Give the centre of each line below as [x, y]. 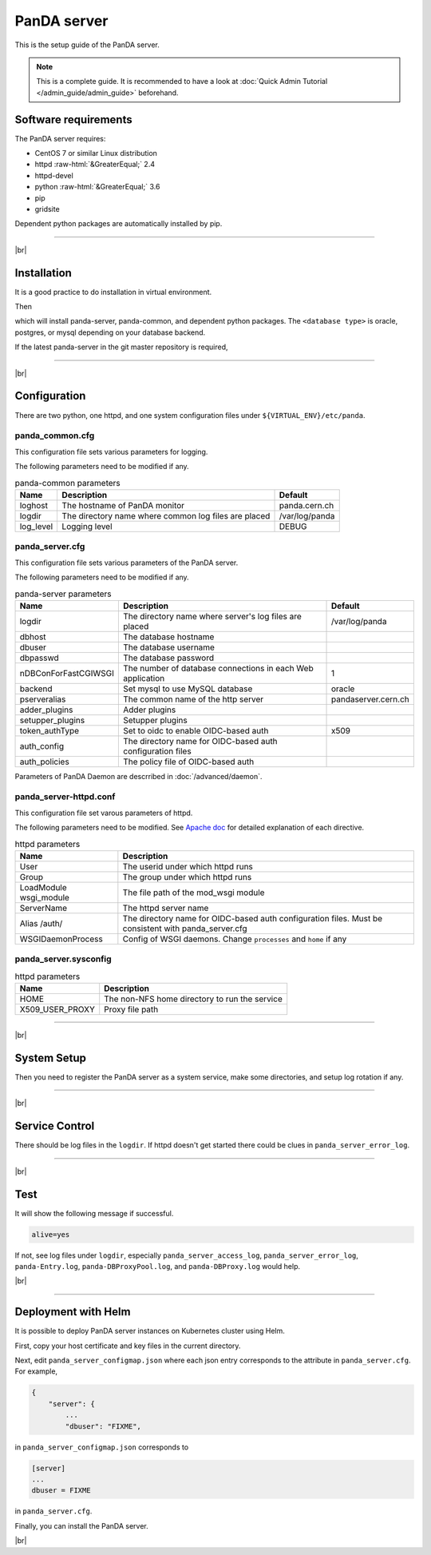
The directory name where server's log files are [213, 616]
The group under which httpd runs [187, 877]
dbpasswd [39, 658]
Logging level [87, 526]
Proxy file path [131, 1009]
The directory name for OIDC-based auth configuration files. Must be [253, 919]
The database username [169, 647]
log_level [36, 526]
